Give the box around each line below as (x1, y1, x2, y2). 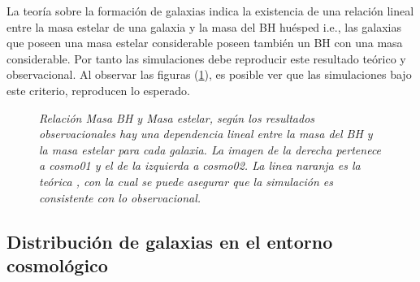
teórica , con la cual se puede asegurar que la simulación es (39, 172, 334, 189)
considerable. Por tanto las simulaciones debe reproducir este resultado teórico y (6, 50, 406, 67)
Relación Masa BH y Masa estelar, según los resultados (39, 109, 315, 126)
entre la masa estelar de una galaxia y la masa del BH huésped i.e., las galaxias (6, 18, 402, 35)
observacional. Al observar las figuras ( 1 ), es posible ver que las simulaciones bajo (6, 66, 412, 83)
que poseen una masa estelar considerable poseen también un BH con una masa (6, 34, 403, 51)
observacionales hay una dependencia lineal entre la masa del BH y (39, 125, 373, 142)
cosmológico (6, 252, 108, 277)
